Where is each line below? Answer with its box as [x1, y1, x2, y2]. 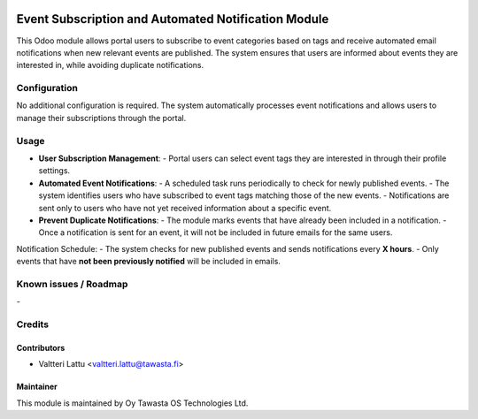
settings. [38, 165, 71, 176]
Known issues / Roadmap [16, 278, 128, 290]
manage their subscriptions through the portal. [16, 112, 187, 123]
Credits [16, 318, 49, 331]
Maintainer [16, 381, 58, 392]
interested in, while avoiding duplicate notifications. [16, 60, 204, 71]
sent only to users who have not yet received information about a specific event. [38, 202, 332, 213]
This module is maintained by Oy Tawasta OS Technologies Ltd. [16, 398, 249, 408]
